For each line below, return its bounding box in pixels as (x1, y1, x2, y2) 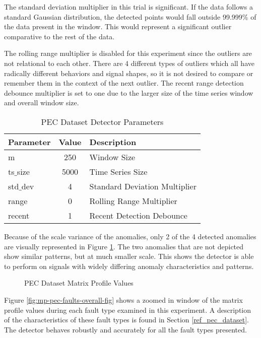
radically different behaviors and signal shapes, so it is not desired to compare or (4, 67, 253, 78)
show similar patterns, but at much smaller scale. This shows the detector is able (4, 251, 254, 261)
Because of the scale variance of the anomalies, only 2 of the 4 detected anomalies (4, 231, 256, 241)
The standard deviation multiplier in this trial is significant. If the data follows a (4, 2, 253, 12)
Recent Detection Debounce (89, 209, 187, 221)
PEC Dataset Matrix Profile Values (24, 278, 134, 288)
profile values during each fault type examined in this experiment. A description (4, 304, 251, 315)
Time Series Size (89, 165, 148, 177)
